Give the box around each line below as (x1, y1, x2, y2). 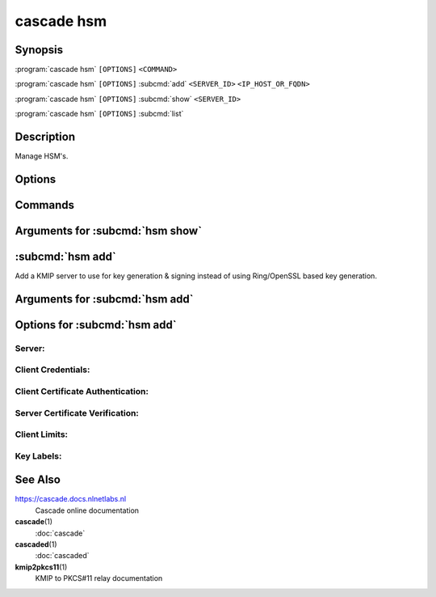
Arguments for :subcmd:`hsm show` (15, 223, 202, 238)
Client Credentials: (15, 364, 90, 375)
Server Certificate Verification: (15, 407, 139, 418)
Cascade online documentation (35, 506, 140, 515)
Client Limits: (15, 429, 69, 440)
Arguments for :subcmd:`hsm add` (15, 292, 194, 306)
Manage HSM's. (15, 151, 69, 161)
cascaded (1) (15, 539, 57, 549)
